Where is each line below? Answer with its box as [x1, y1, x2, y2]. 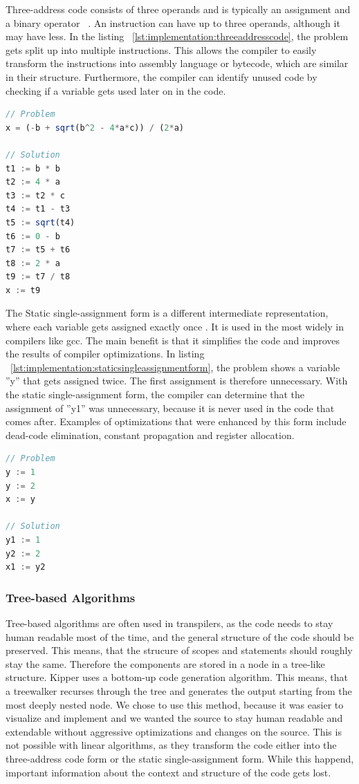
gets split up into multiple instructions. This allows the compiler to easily [6, 42, 317, 57]
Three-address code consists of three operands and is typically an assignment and [6, 2, 351, 16]
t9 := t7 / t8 [6, 272, 71, 282]
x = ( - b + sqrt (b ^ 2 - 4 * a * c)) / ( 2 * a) [6, 122, 184, 133]
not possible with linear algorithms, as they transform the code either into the [6, 738, 337, 752]
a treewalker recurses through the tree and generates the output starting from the [6, 683, 352, 698]
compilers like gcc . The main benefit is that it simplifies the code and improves [6, 333, 340, 347]
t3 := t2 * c [6, 190, 65, 200]
